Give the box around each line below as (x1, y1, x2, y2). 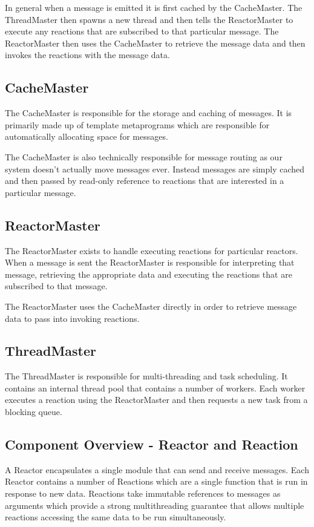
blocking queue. (5, 405, 62, 418)
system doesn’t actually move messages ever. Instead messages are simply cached (5, 162, 305, 175)
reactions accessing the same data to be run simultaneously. (5, 511, 226, 523)
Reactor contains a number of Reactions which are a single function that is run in (5, 475, 308, 488)
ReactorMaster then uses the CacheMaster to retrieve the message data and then (5, 36, 306, 49)
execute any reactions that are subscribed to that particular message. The (5, 25, 279, 38)
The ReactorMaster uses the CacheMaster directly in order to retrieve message (5, 300, 297, 312)
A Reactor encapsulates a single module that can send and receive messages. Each (5, 463, 309, 476)
